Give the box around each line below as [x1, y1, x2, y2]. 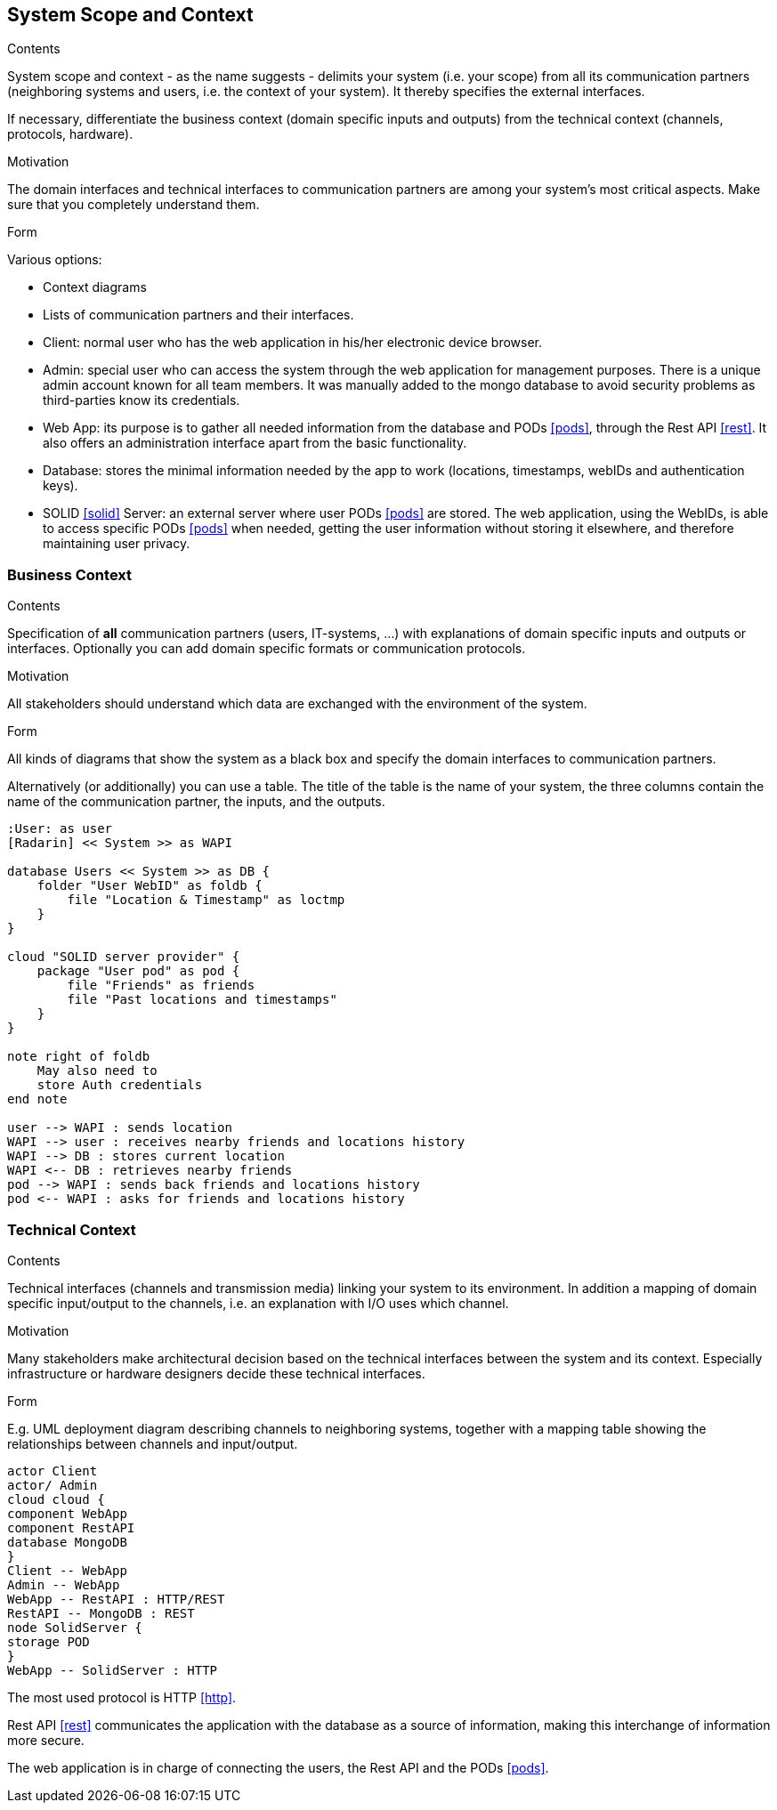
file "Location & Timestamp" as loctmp [67, 893, 345, 908]
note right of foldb [7, 1049, 150, 1064]
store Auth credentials [36, 1078, 203, 1093]
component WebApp [7, 1506, 127, 1521]
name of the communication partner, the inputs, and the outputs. [7, 794, 385, 810]
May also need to [36, 1063, 158, 1079]
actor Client [7, 1463, 98, 1478]
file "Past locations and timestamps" [67, 992, 337, 1007]
